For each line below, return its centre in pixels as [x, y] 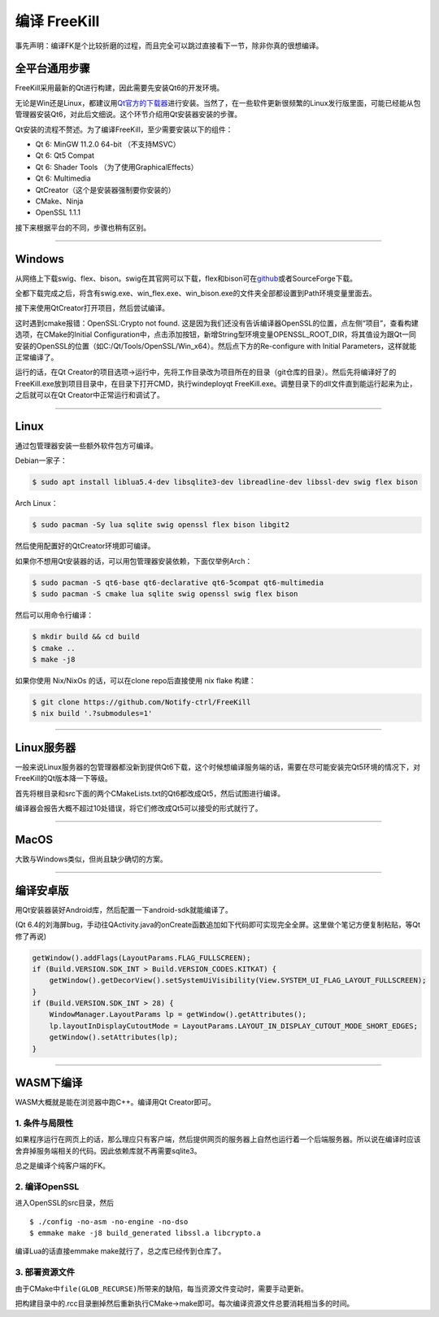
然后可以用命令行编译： [54, 615]
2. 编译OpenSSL [47, 1186]
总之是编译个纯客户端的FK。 [62, 1166]
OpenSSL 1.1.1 [58, 212]
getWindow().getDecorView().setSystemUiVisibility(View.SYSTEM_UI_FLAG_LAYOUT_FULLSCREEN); [238, 981]
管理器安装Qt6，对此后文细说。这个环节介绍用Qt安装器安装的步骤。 [128, 115]
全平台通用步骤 [52, 69]
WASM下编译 [49, 1083]
